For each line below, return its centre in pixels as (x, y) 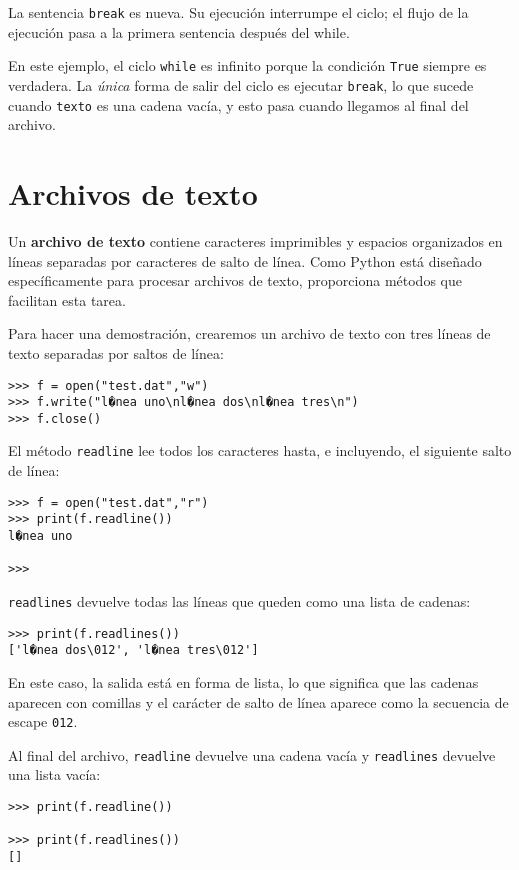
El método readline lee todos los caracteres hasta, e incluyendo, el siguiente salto (260, 450)
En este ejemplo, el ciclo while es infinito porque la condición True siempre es (247, 65)
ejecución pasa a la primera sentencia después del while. (179, 31)
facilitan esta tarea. (67, 299)
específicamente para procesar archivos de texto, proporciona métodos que (235, 280)
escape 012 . (43, 721)
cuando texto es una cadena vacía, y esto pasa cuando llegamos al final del (238, 104)
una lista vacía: (54, 774)
